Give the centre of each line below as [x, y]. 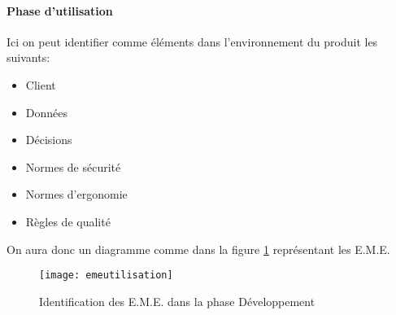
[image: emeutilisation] [106, 276]
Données [47, 112]
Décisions [49, 140]
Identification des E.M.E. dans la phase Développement [177, 301]
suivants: [28, 57]
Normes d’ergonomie [76, 194]
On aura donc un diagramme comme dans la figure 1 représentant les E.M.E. [198, 249]
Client [41, 84]
